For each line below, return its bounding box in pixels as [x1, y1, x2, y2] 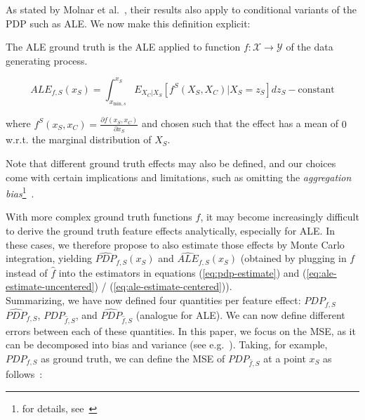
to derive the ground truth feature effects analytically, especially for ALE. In [6, 223, 335, 238]
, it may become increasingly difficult [200, 209, 359, 224]
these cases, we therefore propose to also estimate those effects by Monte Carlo [6, 237, 345, 251]
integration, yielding [6, 251, 92, 265]
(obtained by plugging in [240, 251, 347, 265]
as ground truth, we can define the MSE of [41, 350, 225, 365]
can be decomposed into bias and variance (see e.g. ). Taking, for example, [6, 337, 328, 352]
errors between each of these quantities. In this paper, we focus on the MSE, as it [6, 323, 356, 338]
